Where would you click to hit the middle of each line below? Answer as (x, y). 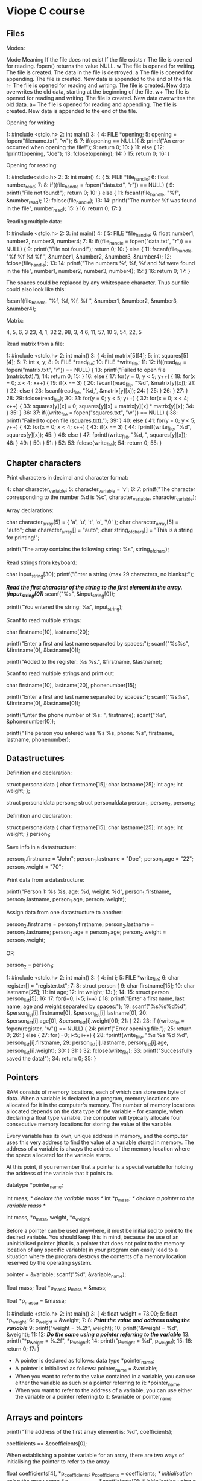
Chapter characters (44, 463)
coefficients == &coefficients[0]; (47, 1444)
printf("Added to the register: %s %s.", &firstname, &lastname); (84, 661)
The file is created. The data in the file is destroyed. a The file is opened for (99, 72)
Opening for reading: (32, 165)
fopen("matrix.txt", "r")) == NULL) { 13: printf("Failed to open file (86, 370)
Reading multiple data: (34, 221)
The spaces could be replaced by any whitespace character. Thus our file (98, 283)
